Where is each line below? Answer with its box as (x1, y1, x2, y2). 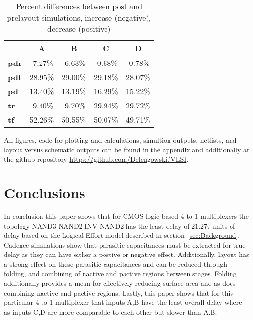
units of (212, 220, 235, 231)
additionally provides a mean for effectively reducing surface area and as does (4, 278, 236, 288)
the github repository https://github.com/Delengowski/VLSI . (4, 154, 189, 164)
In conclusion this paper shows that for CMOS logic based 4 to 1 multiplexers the (4, 211, 249, 221)
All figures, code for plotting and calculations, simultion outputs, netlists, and (4, 135, 237, 145)
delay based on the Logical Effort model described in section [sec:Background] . (4, 230, 240, 240)
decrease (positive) (47, 23, 111, 34)
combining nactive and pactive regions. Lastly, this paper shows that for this (4, 287, 233, 298)
